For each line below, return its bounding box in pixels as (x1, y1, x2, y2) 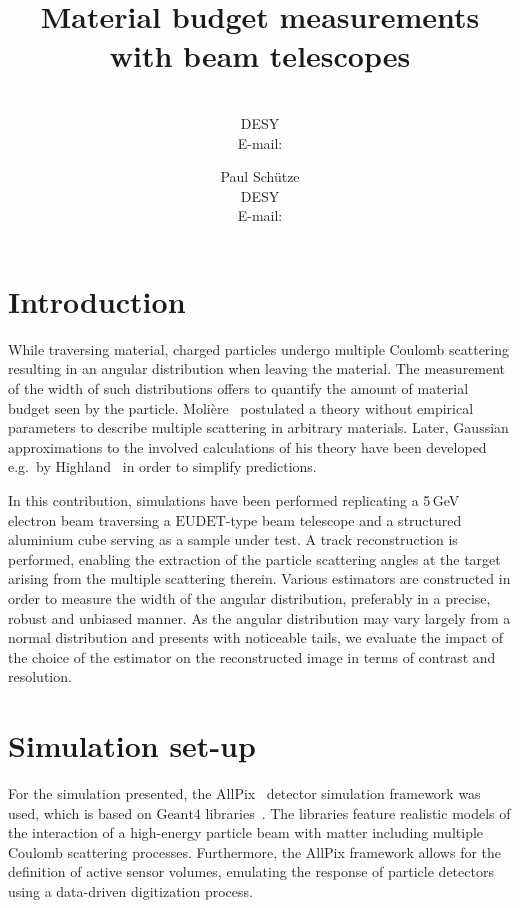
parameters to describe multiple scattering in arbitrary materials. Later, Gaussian (8, 417, 509, 438)
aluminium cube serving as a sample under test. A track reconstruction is (8, 529, 458, 550)
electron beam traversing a (8, 509, 171, 530)
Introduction (8, 280, 186, 321)
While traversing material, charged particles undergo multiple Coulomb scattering (8, 338, 510, 359)
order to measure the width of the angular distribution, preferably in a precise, (8, 587, 491, 608)
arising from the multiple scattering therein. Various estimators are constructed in (8, 568, 511, 589)
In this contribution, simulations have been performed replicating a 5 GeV (8, 489, 460, 510)
